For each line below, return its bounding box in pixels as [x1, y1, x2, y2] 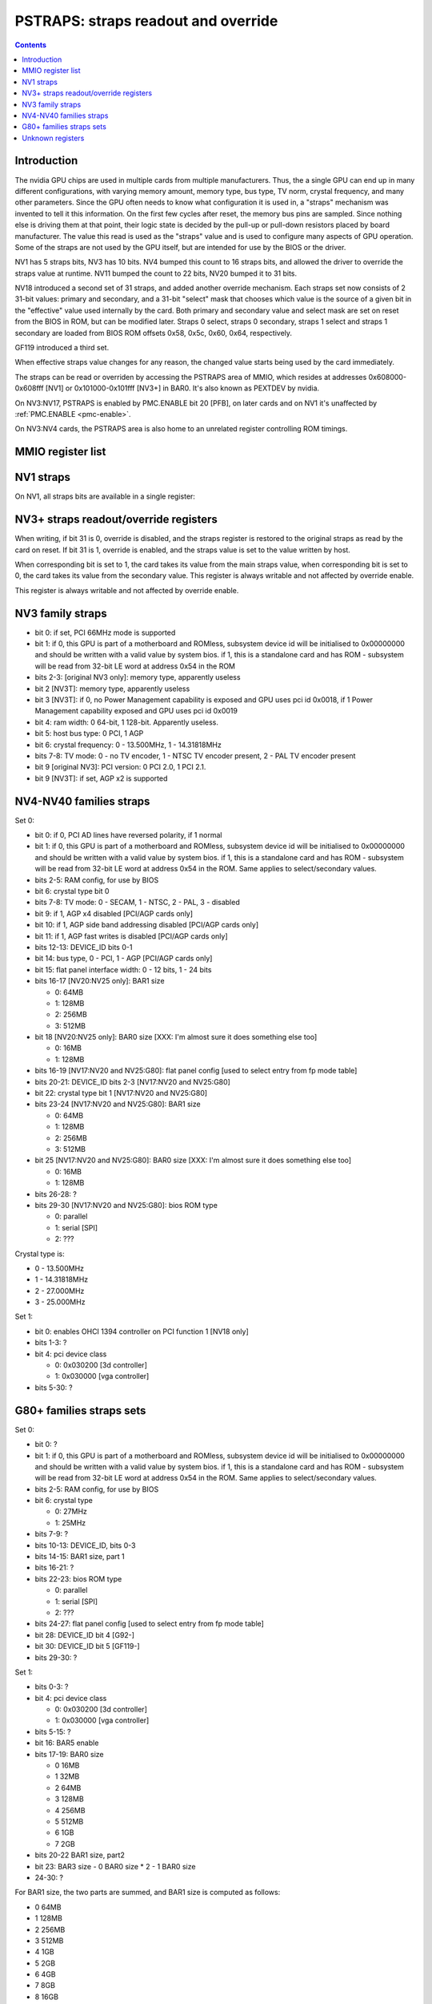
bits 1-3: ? [34, 1338, 67, 1347]
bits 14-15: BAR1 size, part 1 [34, 1552, 126, 1562]
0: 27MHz [54, 1507, 88, 1517]
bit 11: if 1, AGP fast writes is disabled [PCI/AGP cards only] [34, 931, 228, 941]
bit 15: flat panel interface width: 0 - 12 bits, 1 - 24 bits [34, 964, 212, 974]
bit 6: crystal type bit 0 [34, 887, 110, 896]
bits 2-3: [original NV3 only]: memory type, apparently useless [34, 673, 241, 682]
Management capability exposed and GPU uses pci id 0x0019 [34, 706, 238, 716]
